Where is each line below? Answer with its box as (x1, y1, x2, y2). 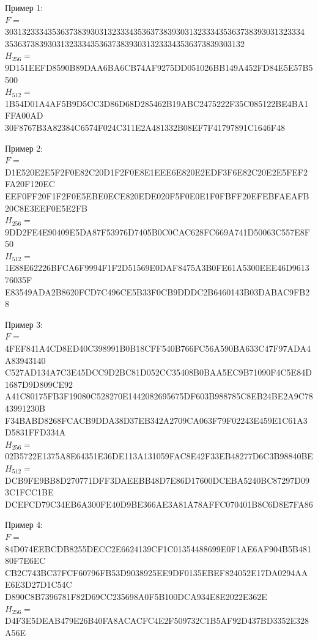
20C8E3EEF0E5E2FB (5, 201, 87, 214)
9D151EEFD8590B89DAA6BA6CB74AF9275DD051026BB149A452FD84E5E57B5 (5, 61, 313, 73)
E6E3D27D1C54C (5, 578, 72, 591)
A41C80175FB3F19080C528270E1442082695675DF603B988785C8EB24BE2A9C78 (5, 390, 313, 402)
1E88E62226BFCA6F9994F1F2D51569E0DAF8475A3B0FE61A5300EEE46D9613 (5, 261, 309, 274)
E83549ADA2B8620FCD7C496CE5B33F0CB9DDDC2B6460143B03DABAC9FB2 (5, 285, 310, 298)
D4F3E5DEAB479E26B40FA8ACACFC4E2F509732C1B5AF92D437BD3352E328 (5, 614, 309, 627)
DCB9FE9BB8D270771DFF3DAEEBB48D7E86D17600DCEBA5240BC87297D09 (5, 473, 309, 486)
